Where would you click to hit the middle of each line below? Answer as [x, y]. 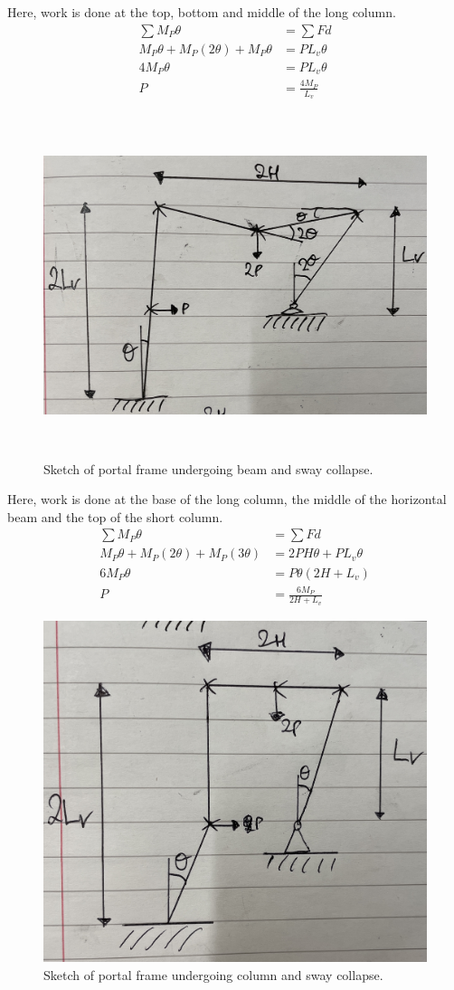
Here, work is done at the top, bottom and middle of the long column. [202, 12]
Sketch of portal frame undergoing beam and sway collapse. [208, 468]
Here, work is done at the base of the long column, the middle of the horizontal [227, 499]
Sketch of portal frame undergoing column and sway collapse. [213, 975]
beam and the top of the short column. [115, 516]
